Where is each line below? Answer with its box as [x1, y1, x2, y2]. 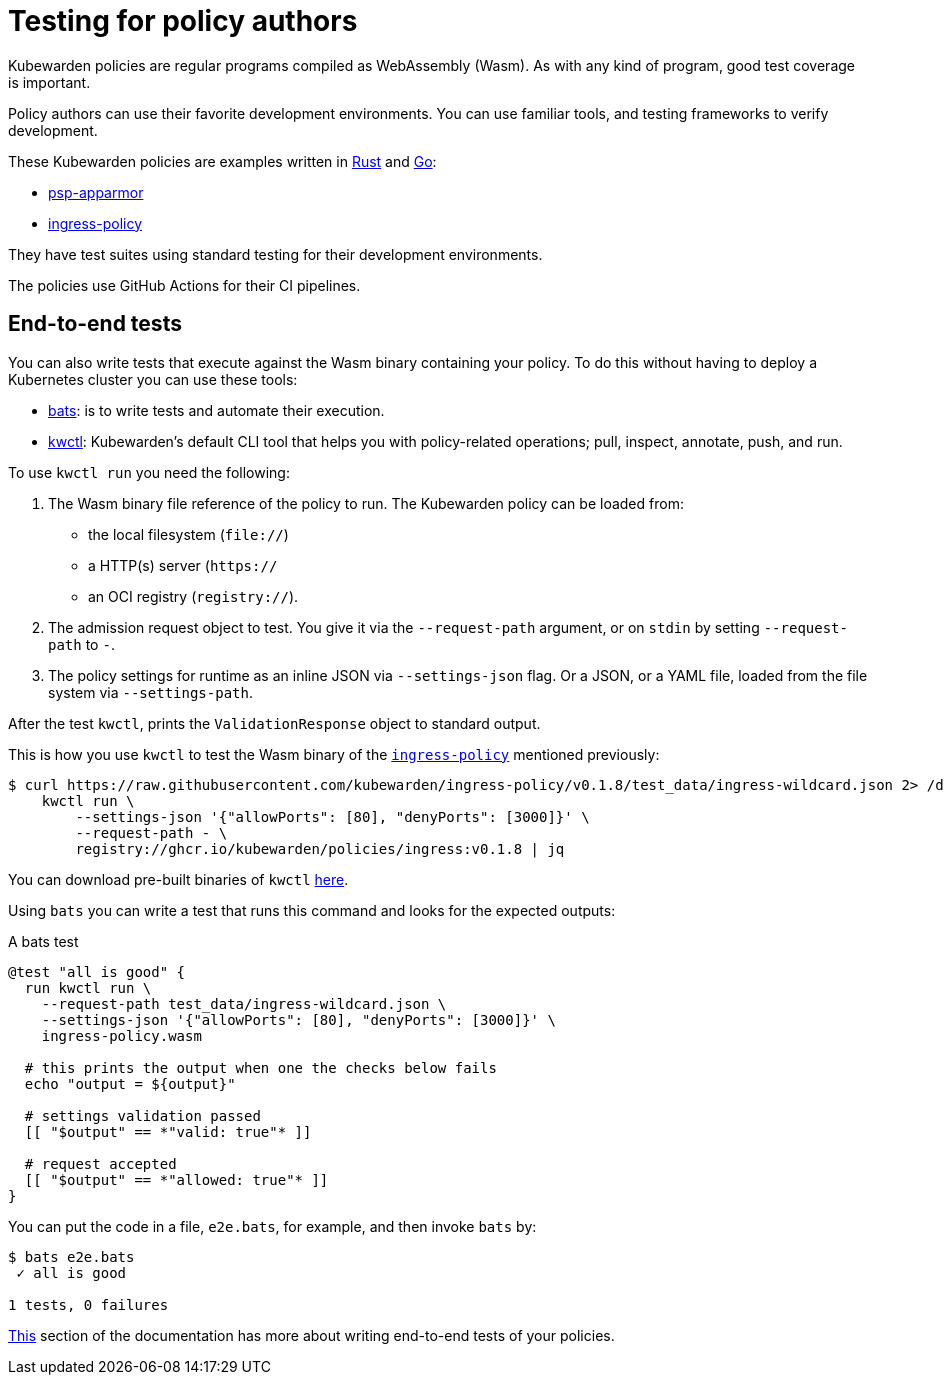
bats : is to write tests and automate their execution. [48, 401, 385, 419]
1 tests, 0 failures [8, 1296, 169, 1313]
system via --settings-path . [48, 683, 253, 701]
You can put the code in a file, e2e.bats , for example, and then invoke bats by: [8, 1217, 537, 1235]
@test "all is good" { [8, 963, 186, 980]
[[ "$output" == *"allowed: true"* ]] [24, 1171, 329, 1188]
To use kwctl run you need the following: [8, 463, 290, 481]
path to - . [48, 635, 115, 653]
